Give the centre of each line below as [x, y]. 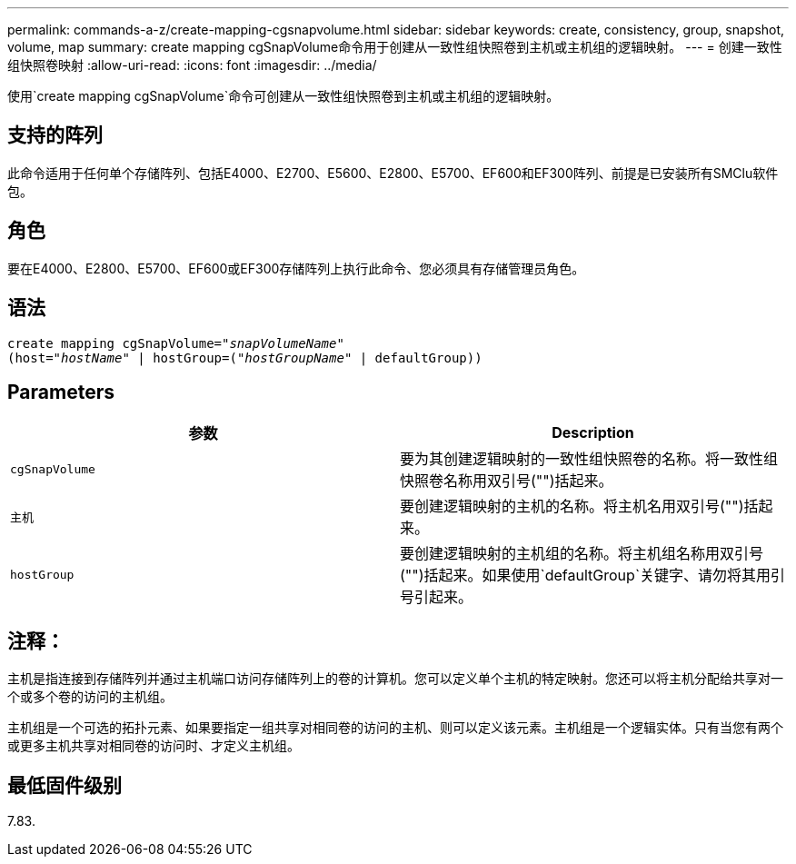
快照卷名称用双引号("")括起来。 [507, 481]
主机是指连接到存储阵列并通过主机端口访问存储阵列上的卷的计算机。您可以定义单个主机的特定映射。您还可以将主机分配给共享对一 [395, 679]
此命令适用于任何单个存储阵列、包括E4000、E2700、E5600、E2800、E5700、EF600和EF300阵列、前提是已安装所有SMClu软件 [393, 173]
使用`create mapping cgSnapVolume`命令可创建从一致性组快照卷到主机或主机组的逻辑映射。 [284, 96]
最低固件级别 [65, 785]
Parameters [61, 392]
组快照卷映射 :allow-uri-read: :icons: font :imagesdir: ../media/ [192, 65]
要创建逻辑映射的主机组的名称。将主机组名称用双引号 [582, 554]
